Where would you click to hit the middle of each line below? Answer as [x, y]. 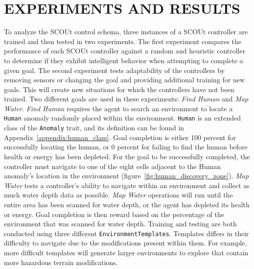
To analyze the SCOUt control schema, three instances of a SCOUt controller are [126, 32]
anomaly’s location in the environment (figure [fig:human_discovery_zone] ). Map [127, 176]
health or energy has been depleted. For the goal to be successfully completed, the [127, 156]
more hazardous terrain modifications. [61, 262]
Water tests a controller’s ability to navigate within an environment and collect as [127, 185]
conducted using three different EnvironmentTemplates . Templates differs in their [127, 233]
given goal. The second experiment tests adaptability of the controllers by [115, 70]
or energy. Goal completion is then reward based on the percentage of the [114, 214]
